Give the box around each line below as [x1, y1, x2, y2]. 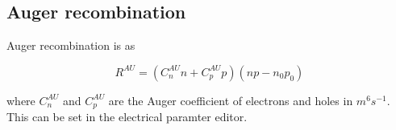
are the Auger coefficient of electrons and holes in [108, 91, 353, 108]
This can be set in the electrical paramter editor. [6, 108, 248, 125]
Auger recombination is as [6, 37, 135, 54]
